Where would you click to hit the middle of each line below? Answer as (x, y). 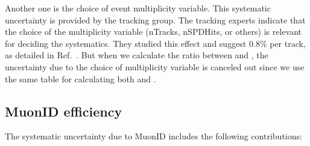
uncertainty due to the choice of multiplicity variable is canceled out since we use (155, 66)
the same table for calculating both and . (81, 78)
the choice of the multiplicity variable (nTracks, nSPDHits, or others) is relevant (153, 32)
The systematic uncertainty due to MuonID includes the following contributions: (153, 136)
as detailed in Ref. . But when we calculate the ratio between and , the (137, 55)
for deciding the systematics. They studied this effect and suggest (126, 43)
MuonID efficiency (64, 111)
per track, (288, 43)
